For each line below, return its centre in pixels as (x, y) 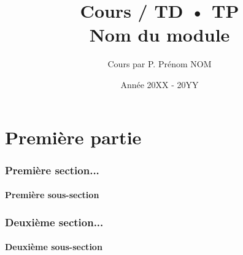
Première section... (52, 170)
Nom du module (160, 35)
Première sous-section (52, 195)
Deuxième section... (54, 222)
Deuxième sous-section (54, 247)
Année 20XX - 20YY (160, 84)
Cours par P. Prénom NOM (160, 64)
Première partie (73, 137)
